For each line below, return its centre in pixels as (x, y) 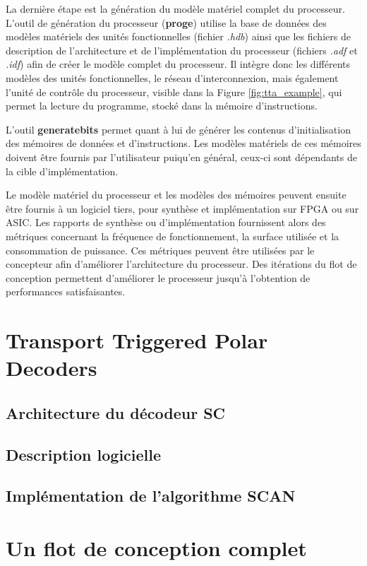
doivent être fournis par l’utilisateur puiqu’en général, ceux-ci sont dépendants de (181, 157)
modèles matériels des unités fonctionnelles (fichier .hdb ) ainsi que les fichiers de (178, 36)
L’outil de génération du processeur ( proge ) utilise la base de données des (166, 22)
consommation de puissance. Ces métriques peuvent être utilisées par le (160, 250)
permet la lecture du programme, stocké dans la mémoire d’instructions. (162, 106)
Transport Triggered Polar (137, 340)
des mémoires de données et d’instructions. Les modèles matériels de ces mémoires (183, 143)
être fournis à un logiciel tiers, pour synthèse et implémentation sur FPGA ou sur (182, 208)
